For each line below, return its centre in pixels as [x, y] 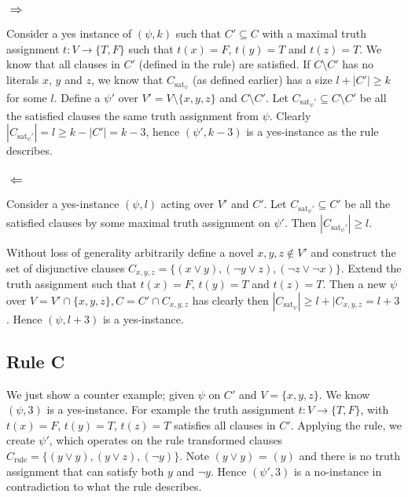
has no [358, 64]
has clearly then [230, 300]
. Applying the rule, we [346, 424]
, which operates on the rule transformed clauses [166, 440]
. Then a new [355, 284]
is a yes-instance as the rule [312, 132]
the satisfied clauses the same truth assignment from [133, 115]
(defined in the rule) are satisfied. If [224, 64]
